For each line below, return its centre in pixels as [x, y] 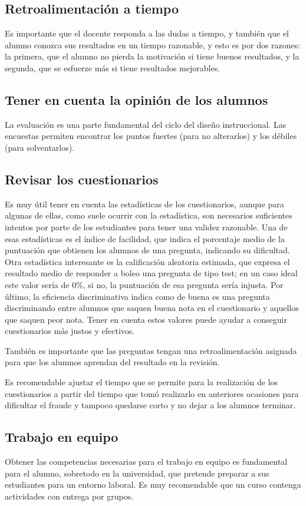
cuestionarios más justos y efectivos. [70, 331]
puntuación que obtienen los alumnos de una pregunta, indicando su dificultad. [147, 250]
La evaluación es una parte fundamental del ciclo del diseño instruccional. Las [146, 124]
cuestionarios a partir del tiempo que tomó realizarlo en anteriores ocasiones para [152, 393]
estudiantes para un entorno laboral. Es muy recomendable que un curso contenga [153, 484]
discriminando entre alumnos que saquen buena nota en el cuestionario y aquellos [152, 308]
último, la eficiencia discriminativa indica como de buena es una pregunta [137, 296]
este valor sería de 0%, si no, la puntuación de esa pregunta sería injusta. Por [144, 284]
